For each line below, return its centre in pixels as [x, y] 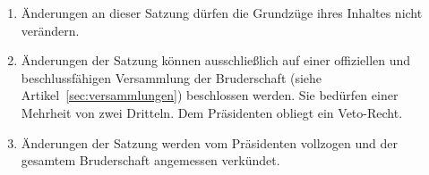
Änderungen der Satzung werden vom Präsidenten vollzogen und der [209, 142]
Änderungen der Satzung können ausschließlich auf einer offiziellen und [216, 60]
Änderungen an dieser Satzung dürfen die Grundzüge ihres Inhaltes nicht [222, 12]
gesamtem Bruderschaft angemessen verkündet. [150, 160]
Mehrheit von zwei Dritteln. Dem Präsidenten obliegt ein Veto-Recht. [212, 112]
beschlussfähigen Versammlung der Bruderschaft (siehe [172, 77]
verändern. [50, 30]
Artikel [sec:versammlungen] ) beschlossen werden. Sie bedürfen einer [210, 95]
